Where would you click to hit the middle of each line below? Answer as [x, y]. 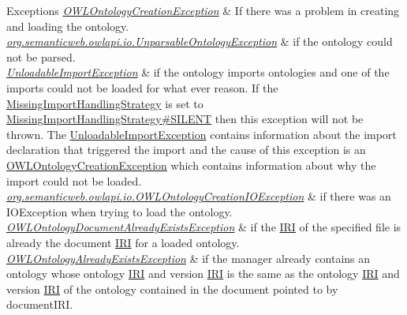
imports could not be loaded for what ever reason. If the [142, 87]
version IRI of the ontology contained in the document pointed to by [172, 289]
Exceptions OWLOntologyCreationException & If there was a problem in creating [203, 10]
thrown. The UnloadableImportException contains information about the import [202, 134]
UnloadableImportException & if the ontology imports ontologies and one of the [198, 72]
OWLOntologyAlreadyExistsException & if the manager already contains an [189, 258]
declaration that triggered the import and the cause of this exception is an [186, 150]
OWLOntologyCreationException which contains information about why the [191, 165]
